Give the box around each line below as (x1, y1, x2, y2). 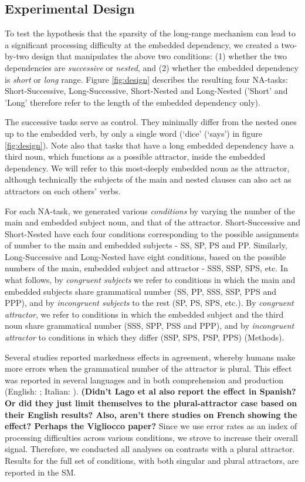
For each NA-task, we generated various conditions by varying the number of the (5, 204, 295, 217)
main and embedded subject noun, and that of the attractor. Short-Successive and (5, 216, 300, 228)
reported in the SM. (5, 466, 76, 478)
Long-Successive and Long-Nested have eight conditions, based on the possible (5, 250, 286, 262)
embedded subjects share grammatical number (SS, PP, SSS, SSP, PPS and (5, 285, 277, 297)
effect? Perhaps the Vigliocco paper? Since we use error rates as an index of (5, 420, 297, 432)
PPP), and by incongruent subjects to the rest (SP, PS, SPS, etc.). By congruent (5, 296, 294, 309)
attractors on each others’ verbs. (5, 184, 121, 197)
